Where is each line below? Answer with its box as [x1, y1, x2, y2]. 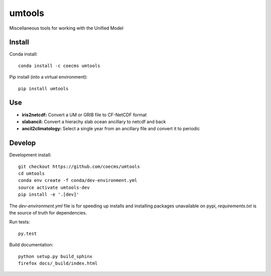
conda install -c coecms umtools [18, 63, 100, 69]
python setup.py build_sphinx [18, 253, 93, 259]
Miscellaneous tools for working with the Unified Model [9, 25, 124, 31]
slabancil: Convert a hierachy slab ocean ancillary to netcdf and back [22, 118, 166, 125]
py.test [18, 230, 37, 236]
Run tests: [9, 219, 30, 225]
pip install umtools [18, 86, 69, 91]
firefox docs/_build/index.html [18, 260, 98, 266]
